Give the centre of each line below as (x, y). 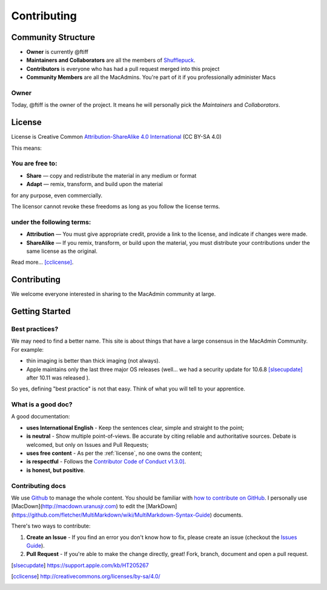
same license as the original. (62, 251)
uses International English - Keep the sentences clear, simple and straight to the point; (135, 427)
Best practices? (35, 329)
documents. (228, 515)
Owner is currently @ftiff (58, 52)
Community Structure (53, 37)
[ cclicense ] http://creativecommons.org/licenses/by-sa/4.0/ (86, 577)
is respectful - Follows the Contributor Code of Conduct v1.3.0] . (106, 461)
